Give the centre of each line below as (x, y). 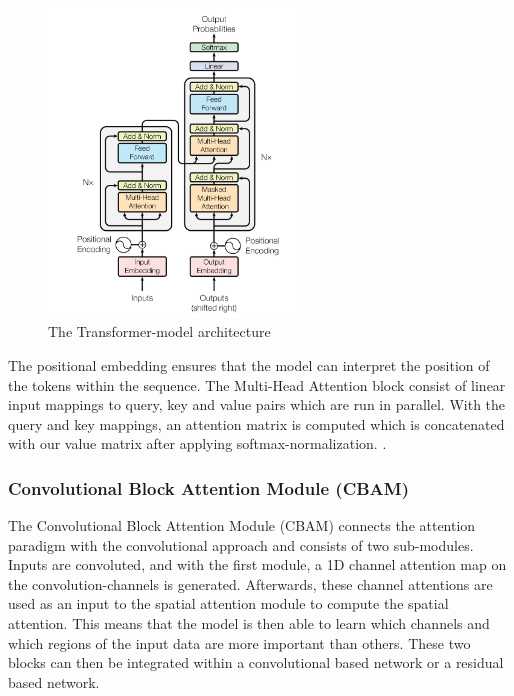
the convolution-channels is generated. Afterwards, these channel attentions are (250, 583)
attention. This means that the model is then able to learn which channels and (249, 623)
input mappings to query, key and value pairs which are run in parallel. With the (257, 404)
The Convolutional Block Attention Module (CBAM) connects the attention (242, 525)
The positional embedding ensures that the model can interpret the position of (249, 364)
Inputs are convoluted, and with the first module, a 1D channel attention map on (257, 564)
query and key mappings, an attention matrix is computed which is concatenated (256, 423)
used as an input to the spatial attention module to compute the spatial (228, 603)
